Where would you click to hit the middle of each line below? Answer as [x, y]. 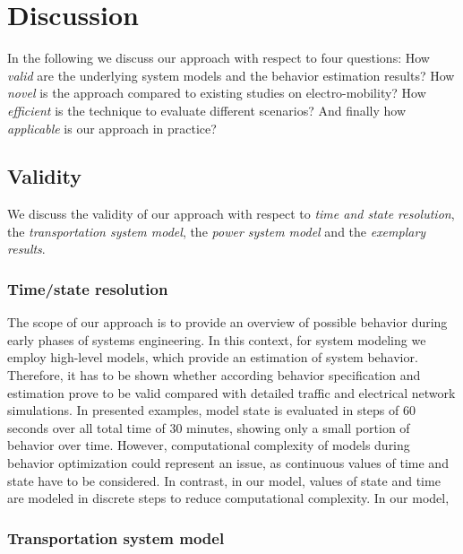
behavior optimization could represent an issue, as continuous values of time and [228, 463]
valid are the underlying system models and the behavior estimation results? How [231, 75]
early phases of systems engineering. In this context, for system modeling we [217, 339]
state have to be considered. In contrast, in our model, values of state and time [224, 480]
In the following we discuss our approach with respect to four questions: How [219, 58]
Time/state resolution [88, 289]
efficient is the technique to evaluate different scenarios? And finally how [207, 110]
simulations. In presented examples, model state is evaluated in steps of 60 [211, 410]
